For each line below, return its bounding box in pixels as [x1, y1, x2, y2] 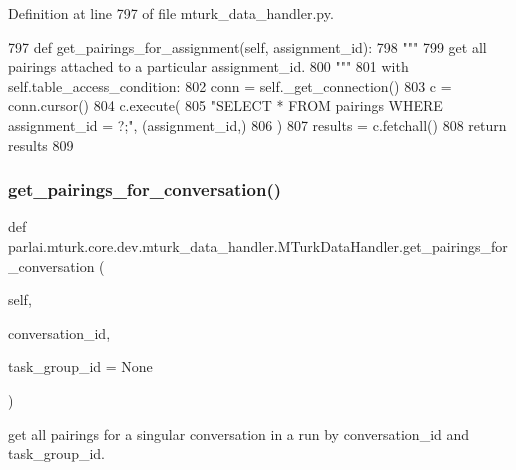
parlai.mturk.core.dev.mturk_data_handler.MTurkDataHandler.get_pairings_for [8, 235, 508, 256]
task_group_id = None [8, 356, 153, 377]
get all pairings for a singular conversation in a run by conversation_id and [8, 423, 470, 444]
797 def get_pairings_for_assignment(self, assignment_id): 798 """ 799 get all [8, 36, 487, 57]
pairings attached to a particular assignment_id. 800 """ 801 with [8, 56, 409, 77]
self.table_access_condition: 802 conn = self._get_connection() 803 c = [8, 75, 452, 96]
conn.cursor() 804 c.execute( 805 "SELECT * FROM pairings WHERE [8, 95, 443, 116]
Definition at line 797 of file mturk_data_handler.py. [8, 3, 334, 23]
